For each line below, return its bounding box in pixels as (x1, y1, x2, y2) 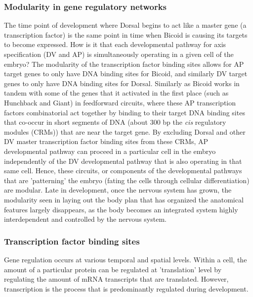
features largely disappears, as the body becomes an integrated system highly (4, 204, 238, 214)
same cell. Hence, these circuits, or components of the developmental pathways (4, 165, 242, 176)
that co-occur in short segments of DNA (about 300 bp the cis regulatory (4, 117, 226, 127)
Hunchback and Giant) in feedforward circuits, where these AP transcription (4, 97, 236, 107)
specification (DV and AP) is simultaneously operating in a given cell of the (4, 49, 234, 59)
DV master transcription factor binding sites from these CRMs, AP (4, 136, 209, 147)
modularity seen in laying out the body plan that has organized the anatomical (4, 194, 244, 204)
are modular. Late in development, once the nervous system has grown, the (4, 185, 232, 195)
